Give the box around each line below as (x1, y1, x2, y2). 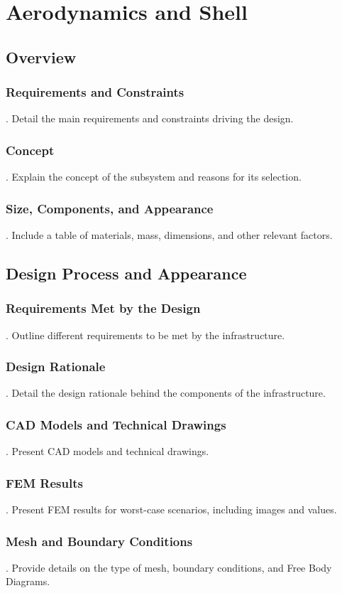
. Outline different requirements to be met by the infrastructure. (6, 327, 285, 342)
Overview (6, 46, 77, 68)
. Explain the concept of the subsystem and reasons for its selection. (6, 169, 302, 184)
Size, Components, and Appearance (6, 199, 214, 217)
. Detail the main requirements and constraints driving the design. (6, 111, 294, 126)
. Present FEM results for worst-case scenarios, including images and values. (6, 502, 337, 517)
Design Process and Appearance (6, 262, 247, 284)
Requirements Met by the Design (6, 299, 201, 317)
